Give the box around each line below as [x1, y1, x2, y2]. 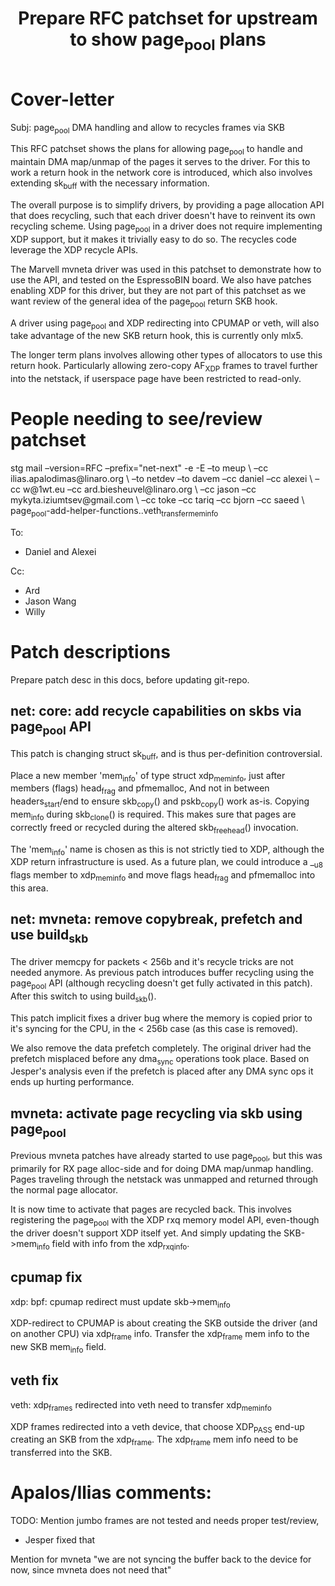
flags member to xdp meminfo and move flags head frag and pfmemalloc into [10, 869, 316, 883]
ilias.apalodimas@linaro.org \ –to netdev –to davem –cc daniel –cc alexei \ [10, 473, 313, 485]
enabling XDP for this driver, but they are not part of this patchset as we [10, 284, 307, 296]
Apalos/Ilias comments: [10, 1482, 212, 1504]
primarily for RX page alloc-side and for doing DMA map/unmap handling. [10, 1163, 314, 1175]
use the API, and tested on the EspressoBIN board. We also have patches [10, 273, 312, 286]
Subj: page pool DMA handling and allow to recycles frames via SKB [10, 121, 285, 136]
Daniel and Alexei [24, 545, 97, 557]
